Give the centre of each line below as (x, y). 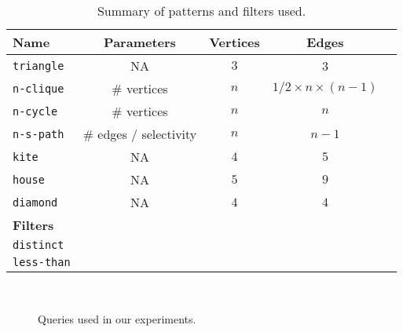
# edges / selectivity (140, 134)
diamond (35, 202)
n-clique (38, 88)
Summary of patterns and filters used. (201, 11)
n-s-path (38, 134)
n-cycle (35, 111)
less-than (42, 262)
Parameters (140, 42)
